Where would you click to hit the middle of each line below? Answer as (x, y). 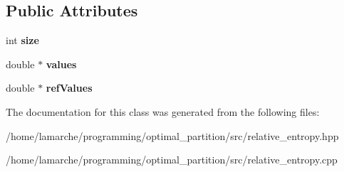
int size (22, 40)
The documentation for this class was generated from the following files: (163, 111)
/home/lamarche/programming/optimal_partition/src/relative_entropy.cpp (172, 160)
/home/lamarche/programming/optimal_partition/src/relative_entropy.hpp (172, 135)
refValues (69, 88)
